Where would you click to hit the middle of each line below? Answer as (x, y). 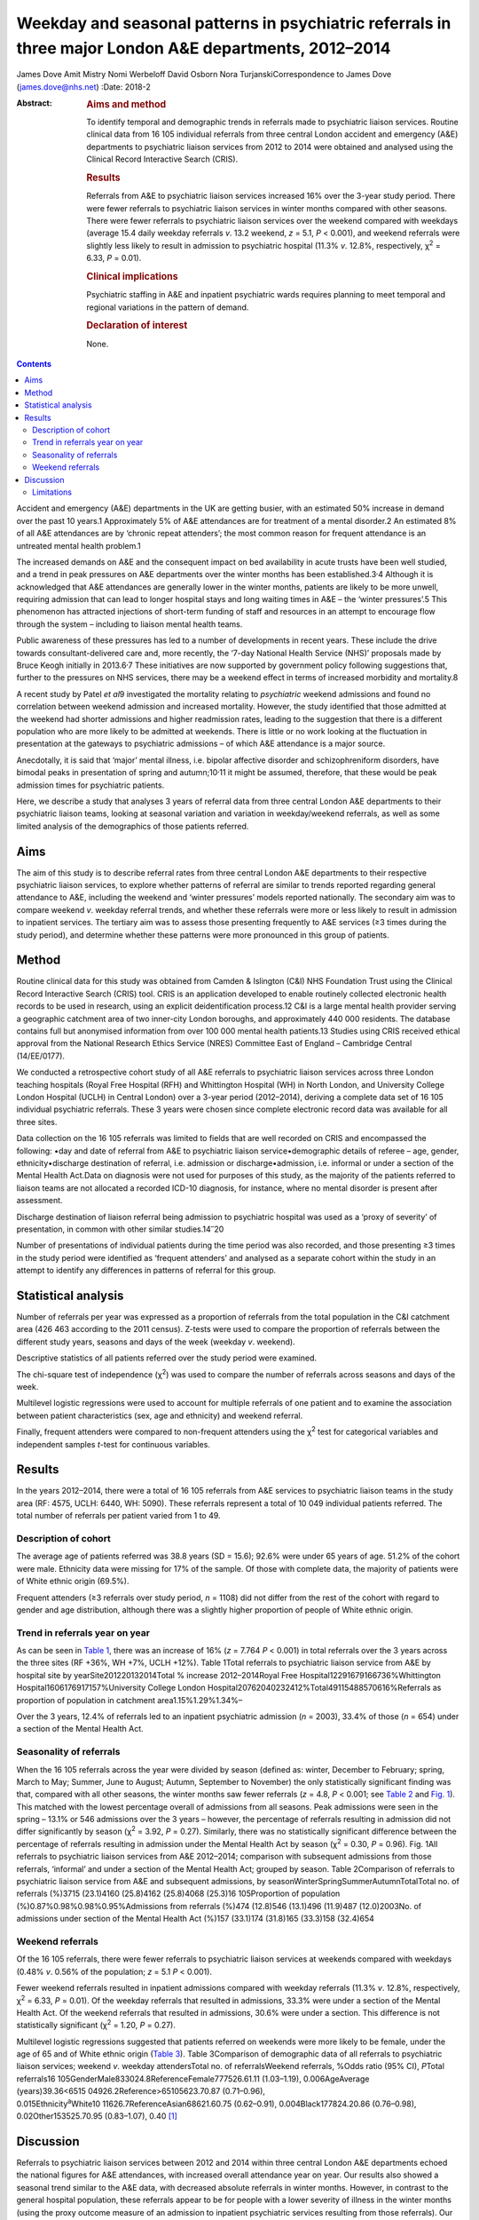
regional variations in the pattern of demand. (168, 307)
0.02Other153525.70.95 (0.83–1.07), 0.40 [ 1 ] (97, 2116)
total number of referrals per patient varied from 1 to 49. (118, 1516)
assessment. (39, 1201)
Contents (34, 364)
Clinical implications (132, 276)
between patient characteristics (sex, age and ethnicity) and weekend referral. (160, 1415)
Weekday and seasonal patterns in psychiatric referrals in (234, 23)
